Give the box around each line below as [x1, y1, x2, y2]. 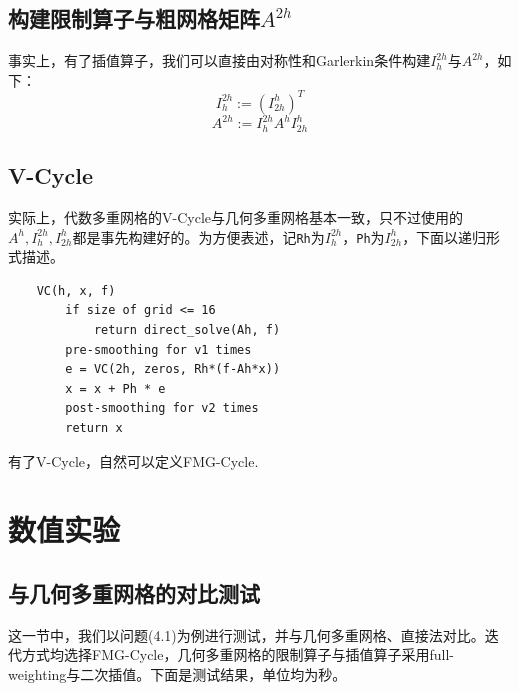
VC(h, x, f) [36, 283, 116, 298]
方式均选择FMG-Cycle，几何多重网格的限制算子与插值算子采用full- [21, 644, 454, 665]
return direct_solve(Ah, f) [93, 323, 281, 338]
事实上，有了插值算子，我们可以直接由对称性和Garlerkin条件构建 [8, 50, 431, 71]
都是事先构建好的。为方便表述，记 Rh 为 [72, 226, 325, 247]
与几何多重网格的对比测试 [8, 578, 260, 608]
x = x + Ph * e [65, 381, 166, 396]
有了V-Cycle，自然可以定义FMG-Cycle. [8, 450, 259, 471]
